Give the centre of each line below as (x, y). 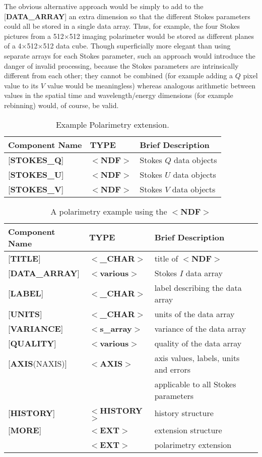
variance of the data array (200, 328)
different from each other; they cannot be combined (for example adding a (118, 75)
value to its (21, 85)
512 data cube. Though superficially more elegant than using (137, 46)
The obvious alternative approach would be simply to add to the (104, 6)
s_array (116, 328)
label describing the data (198, 287)
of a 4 (13, 46)
